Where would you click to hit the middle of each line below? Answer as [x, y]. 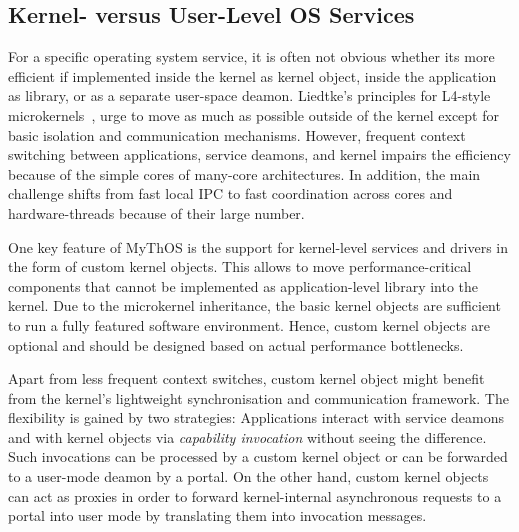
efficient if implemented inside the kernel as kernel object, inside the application [252, 75]
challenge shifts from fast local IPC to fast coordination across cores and [230, 193]
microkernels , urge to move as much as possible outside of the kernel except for [253, 114]
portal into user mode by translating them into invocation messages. [217, 515]
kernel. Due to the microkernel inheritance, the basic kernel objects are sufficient [254, 305]
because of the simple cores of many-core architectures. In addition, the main [244, 173]
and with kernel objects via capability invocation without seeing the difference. [247, 436]
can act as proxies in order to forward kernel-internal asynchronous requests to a [255, 495]
